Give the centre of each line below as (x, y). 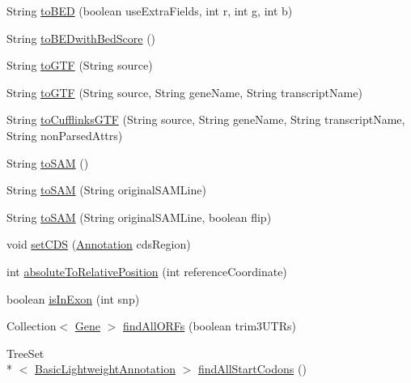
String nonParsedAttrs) (65, 135)
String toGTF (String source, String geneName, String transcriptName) (184, 92)
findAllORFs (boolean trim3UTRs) (210, 326)
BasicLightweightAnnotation (105, 369)
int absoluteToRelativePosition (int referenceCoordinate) (147, 271)
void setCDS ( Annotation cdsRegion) (99, 244)
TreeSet (25, 353)
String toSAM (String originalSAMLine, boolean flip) (139, 217)
